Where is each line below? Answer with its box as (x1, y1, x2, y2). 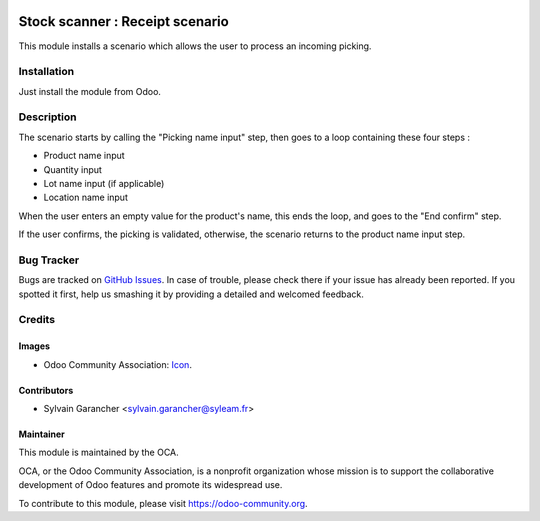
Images (18, 340, 50, 352)
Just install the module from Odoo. (18, 85, 162, 97)
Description (18, 110, 77, 124)
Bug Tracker (18, 253, 80, 267)
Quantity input (43, 163, 102, 175)
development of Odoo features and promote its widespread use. (18, 479, 283, 491)
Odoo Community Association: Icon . (43, 358, 192, 370)
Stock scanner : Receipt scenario (18, 13, 229, 30)
